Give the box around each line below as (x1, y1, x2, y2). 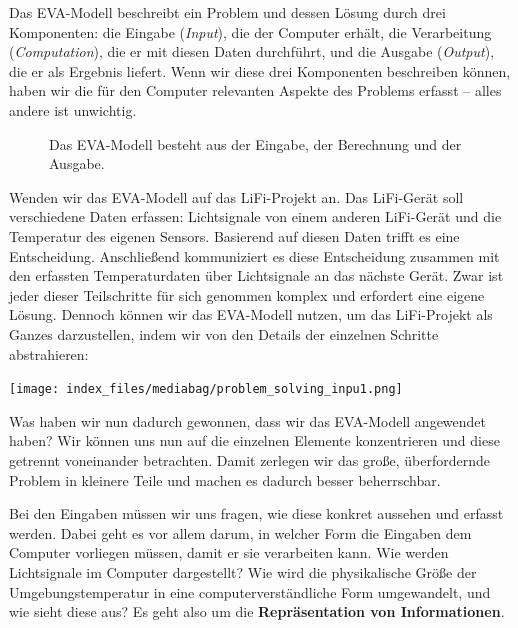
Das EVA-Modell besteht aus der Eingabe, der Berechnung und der (49, 133, 462, 154)
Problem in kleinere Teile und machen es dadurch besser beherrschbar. (9, 469, 441, 490)
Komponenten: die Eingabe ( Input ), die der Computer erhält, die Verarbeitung (9, 21, 492, 42)
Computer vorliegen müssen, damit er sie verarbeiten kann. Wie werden (9, 542, 449, 563)
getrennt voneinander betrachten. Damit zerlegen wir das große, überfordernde (9, 449, 490, 470)
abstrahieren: (9, 343, 89, 364)
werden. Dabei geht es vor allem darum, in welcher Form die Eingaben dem (9, 522, 472, 543)
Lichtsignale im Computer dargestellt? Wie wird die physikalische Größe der (9, 561, 477, 582)
